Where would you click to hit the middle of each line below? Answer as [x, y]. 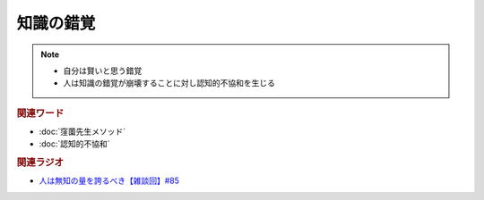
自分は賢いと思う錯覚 [103, 71]
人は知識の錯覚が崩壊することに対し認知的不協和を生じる [169, 83]
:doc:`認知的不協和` [75, 144]
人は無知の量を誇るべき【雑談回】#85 [109, 181]
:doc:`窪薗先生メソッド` [82, 131]
